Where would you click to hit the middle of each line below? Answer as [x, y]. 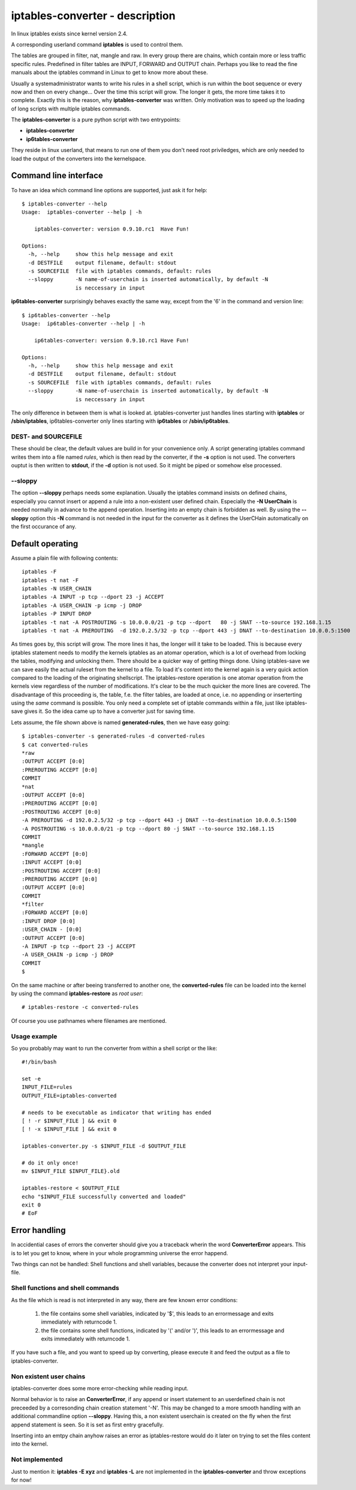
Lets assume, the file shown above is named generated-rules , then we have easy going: [120, 722]
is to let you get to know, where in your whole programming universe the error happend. [120, 1253]
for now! [22, 1480]
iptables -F [39, 572]
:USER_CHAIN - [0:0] [52, 930]
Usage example [34, 1036]
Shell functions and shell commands [65, 1288]
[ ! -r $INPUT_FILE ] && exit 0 [69, 1121]
